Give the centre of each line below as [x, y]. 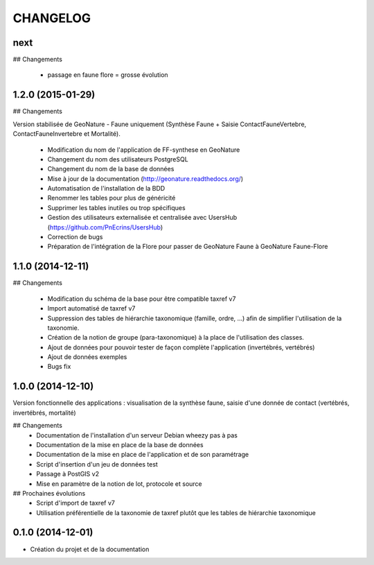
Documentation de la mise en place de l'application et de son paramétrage [143, 455]
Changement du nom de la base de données [111, 169]
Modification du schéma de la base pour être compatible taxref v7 [142, 299]
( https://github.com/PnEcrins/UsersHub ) [105, 227]
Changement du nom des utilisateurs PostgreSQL [118, 159]
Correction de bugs [75, 237]
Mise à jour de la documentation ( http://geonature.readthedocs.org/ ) [145, 179]
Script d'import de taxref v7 [76, 503]
